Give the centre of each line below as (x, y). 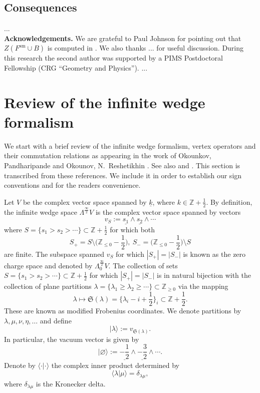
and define (56, 320)
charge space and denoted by (48, 265)
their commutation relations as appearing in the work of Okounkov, (108, 155)
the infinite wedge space (41, 212)
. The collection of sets (143, 265)
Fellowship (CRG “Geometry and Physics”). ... (76, 67)
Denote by (20, 365)
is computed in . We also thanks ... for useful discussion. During (146, 48)
